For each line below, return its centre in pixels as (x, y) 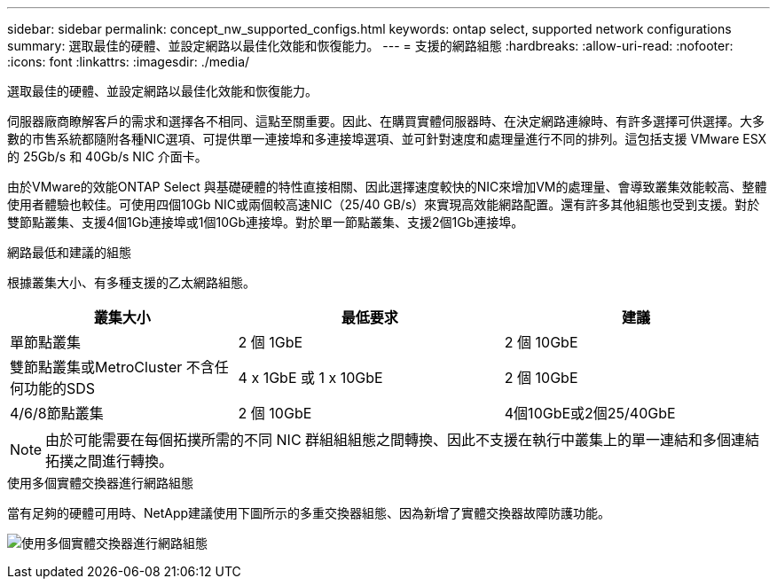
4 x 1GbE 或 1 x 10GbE (310, 378)
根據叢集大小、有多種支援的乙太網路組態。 (131, 282)
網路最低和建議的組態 (69, 252)
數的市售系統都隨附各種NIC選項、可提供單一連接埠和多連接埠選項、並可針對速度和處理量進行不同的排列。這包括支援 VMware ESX (387, 139)
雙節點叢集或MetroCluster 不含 (112, 367)
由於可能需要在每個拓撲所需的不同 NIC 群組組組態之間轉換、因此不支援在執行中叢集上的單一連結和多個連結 (403, 440)
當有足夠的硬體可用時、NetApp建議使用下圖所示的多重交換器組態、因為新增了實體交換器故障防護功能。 (309, 513)
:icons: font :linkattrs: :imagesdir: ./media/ (129, 62)
